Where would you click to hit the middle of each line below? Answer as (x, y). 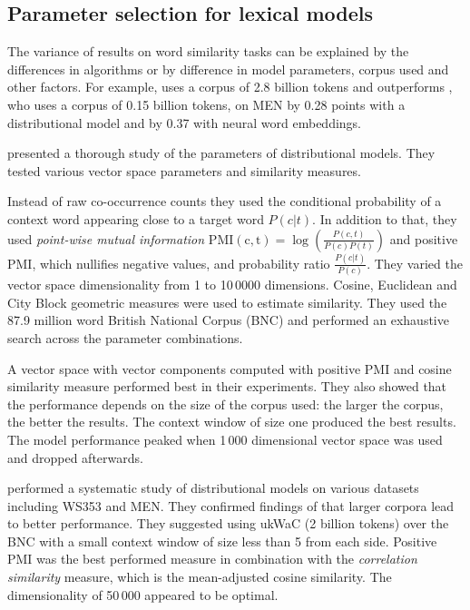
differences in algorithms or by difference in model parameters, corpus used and (228, 69)
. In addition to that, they (385, 218)
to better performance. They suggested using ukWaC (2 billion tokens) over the (228, 523)
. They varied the (415, 263)
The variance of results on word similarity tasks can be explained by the (208, 51)
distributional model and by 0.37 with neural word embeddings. (184, 122)
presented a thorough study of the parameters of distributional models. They (221, 153)
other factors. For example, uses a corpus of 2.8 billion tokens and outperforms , (230, 87)
